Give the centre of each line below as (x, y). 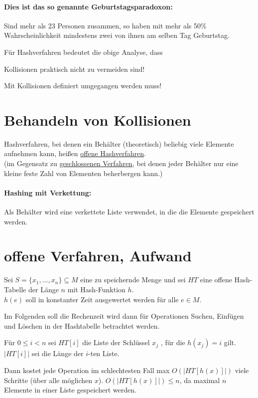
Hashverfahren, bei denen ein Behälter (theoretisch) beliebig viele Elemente (119, 143)
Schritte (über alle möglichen (48, 380)
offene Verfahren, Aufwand (98, 256)
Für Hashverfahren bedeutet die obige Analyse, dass (83, 52)
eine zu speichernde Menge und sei (133, 280)
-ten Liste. (104, 353)
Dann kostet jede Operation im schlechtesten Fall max (87, 370)
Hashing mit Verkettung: (48, 192)
